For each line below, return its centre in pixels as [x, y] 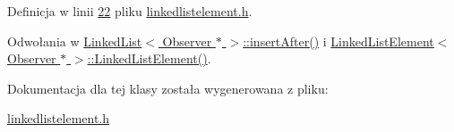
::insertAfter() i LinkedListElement [338, 41]
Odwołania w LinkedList [75, 41]
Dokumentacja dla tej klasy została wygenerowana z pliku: [168, 88]
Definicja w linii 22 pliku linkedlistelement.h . [130, 11]
